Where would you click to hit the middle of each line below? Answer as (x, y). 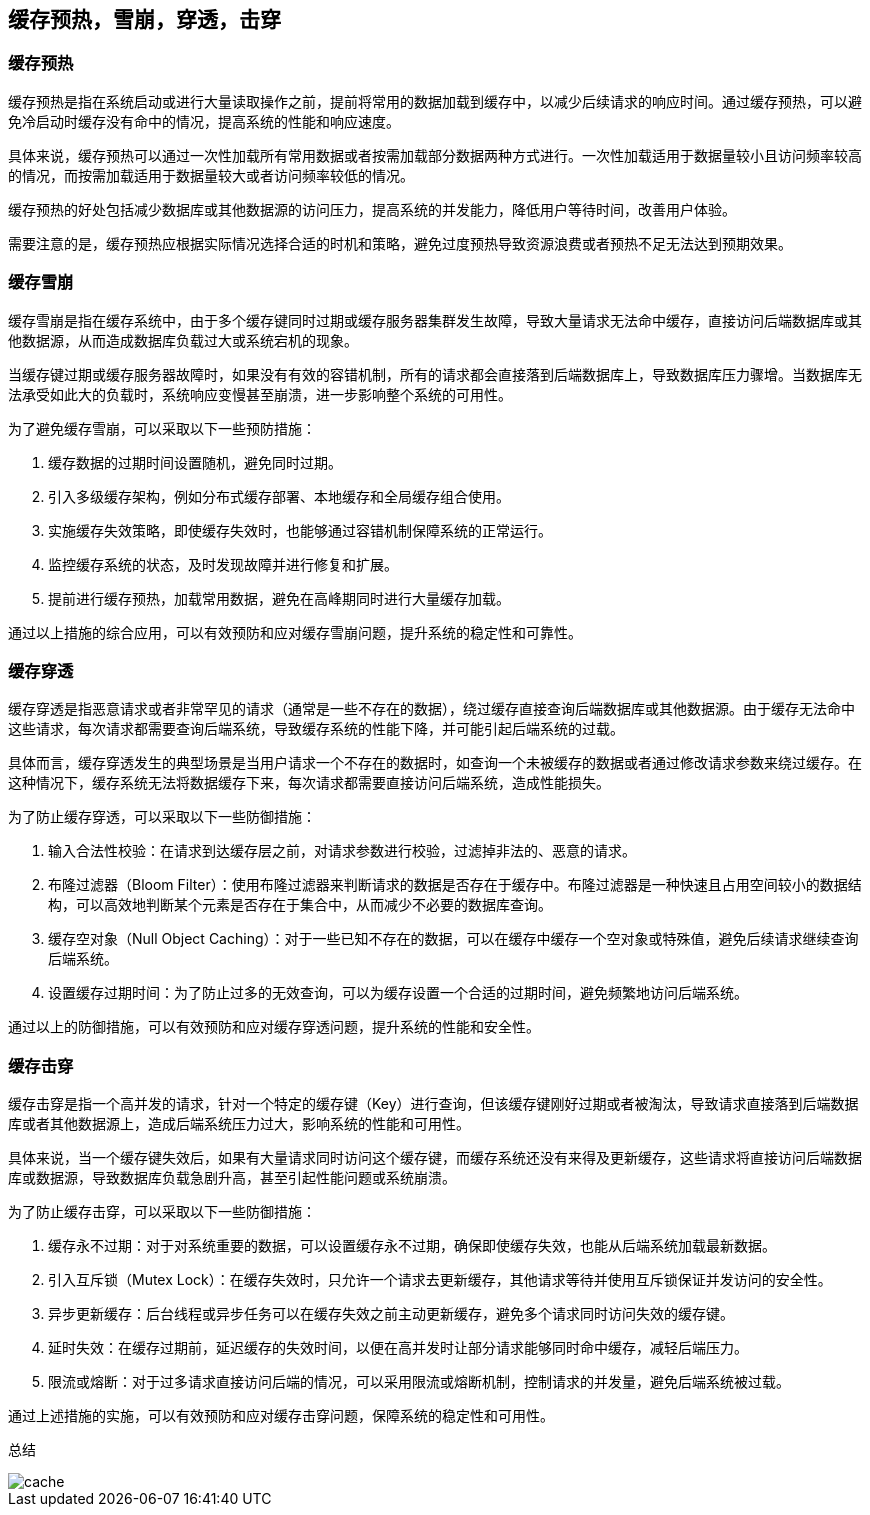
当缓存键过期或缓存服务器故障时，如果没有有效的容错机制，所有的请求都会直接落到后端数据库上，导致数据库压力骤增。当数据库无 (435, 374)
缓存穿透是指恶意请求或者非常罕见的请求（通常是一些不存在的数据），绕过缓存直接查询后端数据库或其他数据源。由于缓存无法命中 (431, 709)
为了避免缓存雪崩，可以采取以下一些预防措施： (162, 428)
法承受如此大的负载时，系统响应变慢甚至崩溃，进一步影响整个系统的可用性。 (260, 394)
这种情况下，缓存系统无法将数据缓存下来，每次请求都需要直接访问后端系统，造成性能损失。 (309, 783)
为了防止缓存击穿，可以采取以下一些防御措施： (162, 1212)
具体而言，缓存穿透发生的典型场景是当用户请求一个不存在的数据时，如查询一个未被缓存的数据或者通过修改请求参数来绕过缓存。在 (435, 763)
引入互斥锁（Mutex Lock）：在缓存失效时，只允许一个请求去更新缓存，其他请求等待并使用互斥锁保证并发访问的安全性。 (440, 1280)
